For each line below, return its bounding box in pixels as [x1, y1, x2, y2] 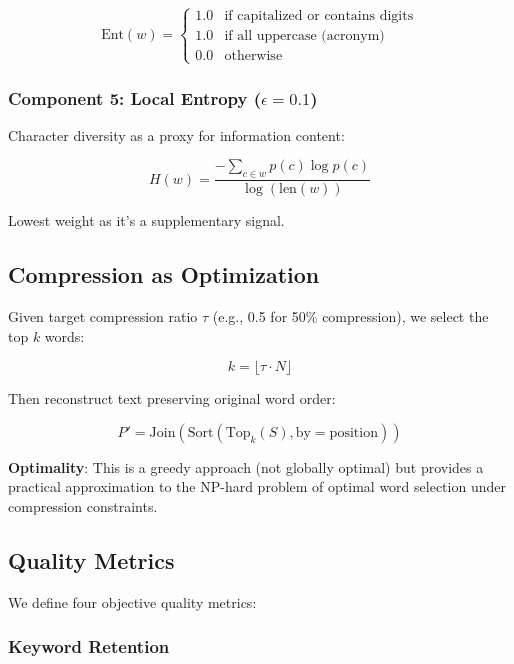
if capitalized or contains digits [224, 9, 414, 24]
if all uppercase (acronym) [224, 29, 385, 44]
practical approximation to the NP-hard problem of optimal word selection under [8, 476, 506, 497]
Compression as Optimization [8, 259, 320, 290]
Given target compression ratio [8, 306, 198, 327]
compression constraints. [8, 496, 158, 516]
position [329, 425, 378, 440]
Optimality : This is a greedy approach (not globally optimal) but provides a [8, 456, 484, 477]
